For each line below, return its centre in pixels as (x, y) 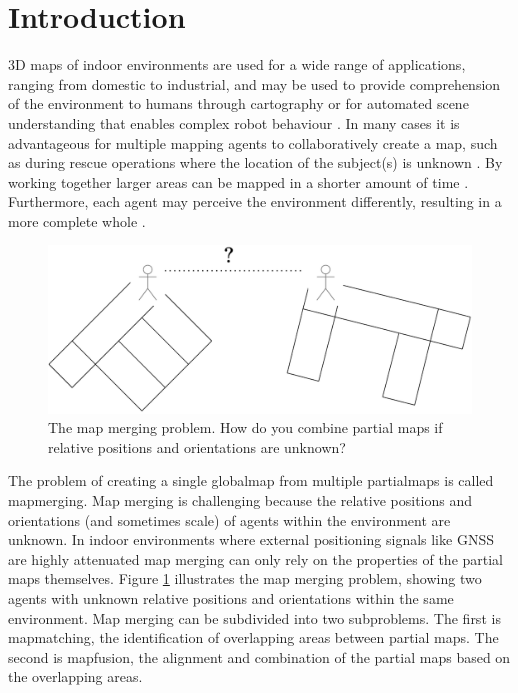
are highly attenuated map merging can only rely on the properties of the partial (256, 558)
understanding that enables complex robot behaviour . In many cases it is (234, 122)
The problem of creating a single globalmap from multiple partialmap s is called (251, 480)
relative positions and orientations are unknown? (197, 446)
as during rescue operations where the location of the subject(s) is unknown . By (255, 162)
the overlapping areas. (75, 676)
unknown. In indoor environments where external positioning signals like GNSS (251, 539)
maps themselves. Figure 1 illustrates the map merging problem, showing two (245, 578)
